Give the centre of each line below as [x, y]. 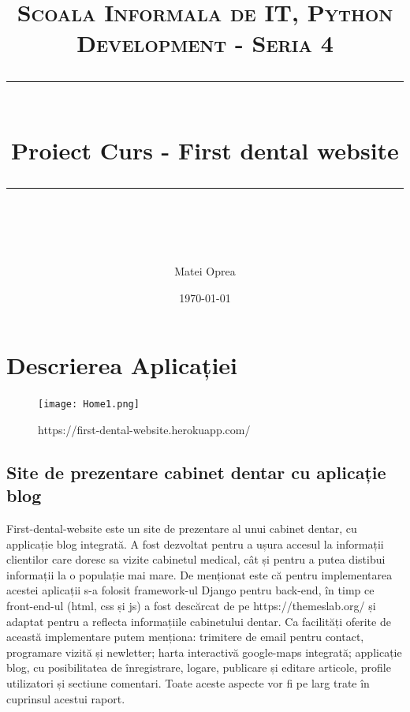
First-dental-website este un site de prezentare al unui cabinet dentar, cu [182, 528]
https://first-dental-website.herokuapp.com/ [144, 429]
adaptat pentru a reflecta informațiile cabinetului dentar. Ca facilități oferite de [199, 621]
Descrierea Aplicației [122, 365]
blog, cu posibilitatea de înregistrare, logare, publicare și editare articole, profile [199, 667]
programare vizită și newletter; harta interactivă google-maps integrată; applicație [204, 652]
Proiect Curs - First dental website [205, 150]
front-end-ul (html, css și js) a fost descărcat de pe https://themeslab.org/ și [191, 606]
